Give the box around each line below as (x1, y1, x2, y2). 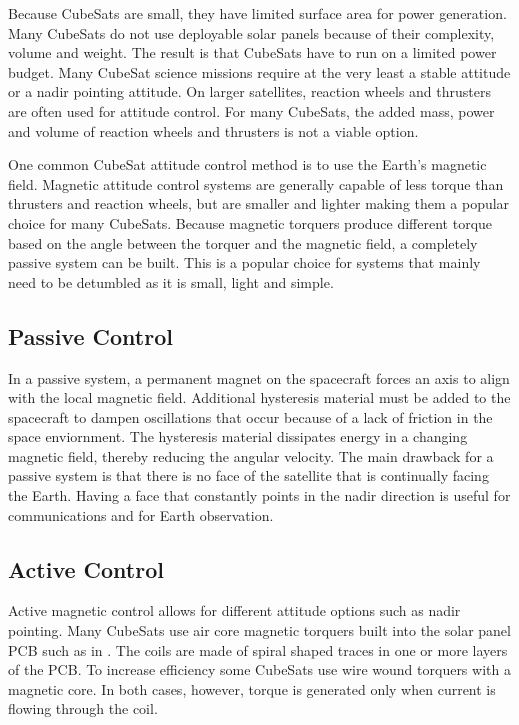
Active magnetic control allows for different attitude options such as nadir (8, 600, 461, 621)
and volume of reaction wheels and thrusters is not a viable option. (8, 120, 419, 141)
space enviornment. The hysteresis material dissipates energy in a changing (8, 426, 468, 447)
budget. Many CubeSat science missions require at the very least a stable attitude (8, 61, 511, 82)
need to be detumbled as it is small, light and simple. (8, 271, 334, 292)
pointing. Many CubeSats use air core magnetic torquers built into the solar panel (8, 620, 511, 641)
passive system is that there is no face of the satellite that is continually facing (8, 465, 489, 486)
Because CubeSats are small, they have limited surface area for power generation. (8, 3, 507, 23)
